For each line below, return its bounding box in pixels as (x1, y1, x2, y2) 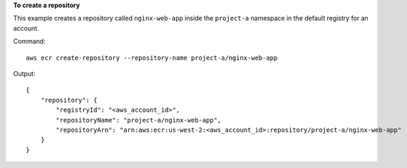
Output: (13, 69, 36, 78)
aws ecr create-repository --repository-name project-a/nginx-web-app (26, 53, 278, 62)
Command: (13, 37, 46, 46)
